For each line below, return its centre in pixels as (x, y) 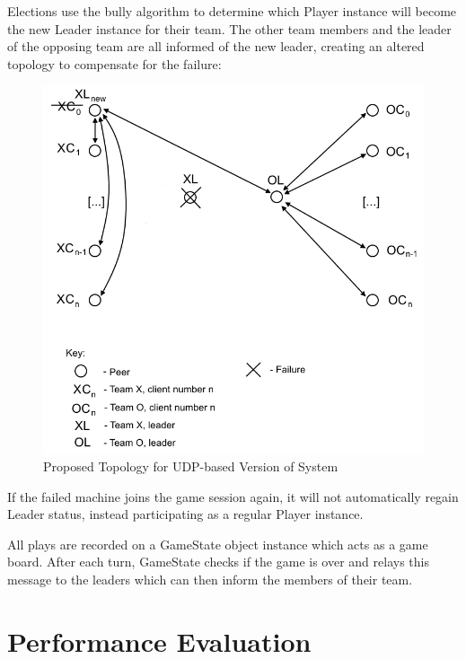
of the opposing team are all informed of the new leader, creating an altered (216, 46)
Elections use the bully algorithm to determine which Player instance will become (232, 11)
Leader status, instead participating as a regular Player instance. (185, 514)
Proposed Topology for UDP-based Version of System (191, 466)
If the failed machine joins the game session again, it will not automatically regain (233, 496)
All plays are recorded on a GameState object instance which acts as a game (218, 544)
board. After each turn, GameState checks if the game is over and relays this (218, 562)
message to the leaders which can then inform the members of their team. (210, 580)
